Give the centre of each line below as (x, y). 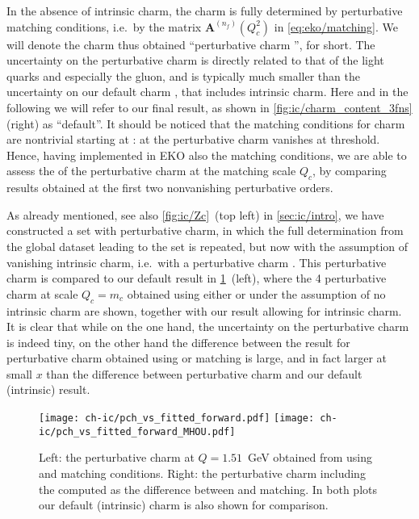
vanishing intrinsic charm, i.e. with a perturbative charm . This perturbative (197, 262)
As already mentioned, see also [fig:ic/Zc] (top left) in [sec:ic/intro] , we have (195, 214)
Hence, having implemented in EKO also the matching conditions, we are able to (207, 155)
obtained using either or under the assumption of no (256, 293)
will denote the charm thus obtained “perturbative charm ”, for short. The (191, 44)
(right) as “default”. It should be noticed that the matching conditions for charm (206, 123)
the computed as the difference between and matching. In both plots (208, 489)
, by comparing (350, 171)
